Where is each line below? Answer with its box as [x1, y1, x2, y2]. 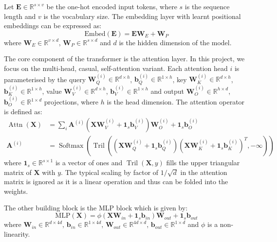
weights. [4, 186, 28, 196]
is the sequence [185, 1, 230, 11]
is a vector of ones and [55, 157, 123, 168]
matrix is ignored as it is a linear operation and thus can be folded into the [4, 176, 228, 187]
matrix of [4, 167, 32, 177]
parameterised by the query [4, 74, 86, 84]
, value [42, 86, 62, 96]
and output [150, 86, 185, 96]
